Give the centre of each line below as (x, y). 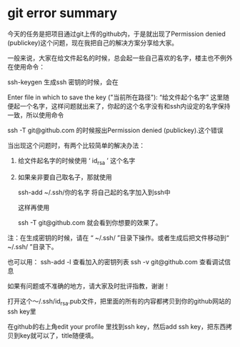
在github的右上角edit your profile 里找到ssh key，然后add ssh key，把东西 (117, 326)
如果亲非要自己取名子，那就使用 (65, 177)
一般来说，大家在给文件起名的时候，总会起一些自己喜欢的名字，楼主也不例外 (120, 58)
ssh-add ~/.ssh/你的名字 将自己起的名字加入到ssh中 (94, 192)
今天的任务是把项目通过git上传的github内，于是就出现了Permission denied (117, 34)
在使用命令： (26, 66)
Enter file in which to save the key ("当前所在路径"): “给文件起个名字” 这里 (115, 97)
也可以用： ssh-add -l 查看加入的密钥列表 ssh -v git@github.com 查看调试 (116, 261)
